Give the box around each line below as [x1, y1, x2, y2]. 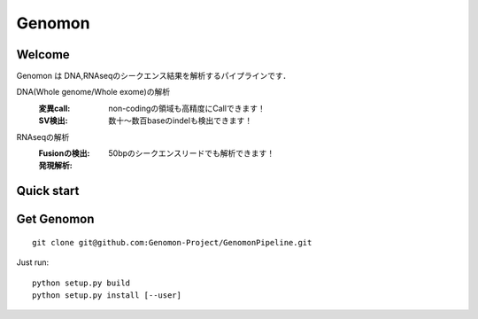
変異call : [38, 103, 71, 113]
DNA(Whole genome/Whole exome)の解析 [16, 87, 171, 97]
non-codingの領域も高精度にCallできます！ [108, 103, 266, 113]
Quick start [16, 183, 80, 198]
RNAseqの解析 [16, 131, 70, 142]
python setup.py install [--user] [32, 291, 181, 300]
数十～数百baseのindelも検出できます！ [108, 115, 252, 126]
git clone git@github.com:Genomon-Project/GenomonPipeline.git [32, 237, 312, 247]
